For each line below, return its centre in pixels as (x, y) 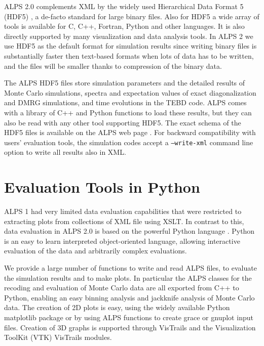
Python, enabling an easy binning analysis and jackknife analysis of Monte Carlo (129, 297)
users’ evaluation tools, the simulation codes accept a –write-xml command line (129, 142)
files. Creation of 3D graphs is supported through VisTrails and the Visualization (130, 327)
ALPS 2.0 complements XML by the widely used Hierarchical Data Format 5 (124, 6)
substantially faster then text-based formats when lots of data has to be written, (129, 55)
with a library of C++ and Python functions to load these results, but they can (128, 112)
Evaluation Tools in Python (102, 187)
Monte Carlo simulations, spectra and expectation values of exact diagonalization (130, 92)
